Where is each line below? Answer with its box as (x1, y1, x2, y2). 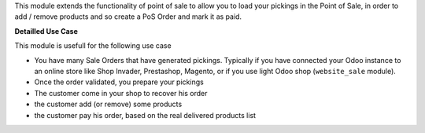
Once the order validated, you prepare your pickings (34, 77, 204, 87)
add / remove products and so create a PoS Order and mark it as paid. (14, 12, 242, 21)
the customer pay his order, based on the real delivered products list (34, 110, 256, 120)
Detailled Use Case (14, 26, 79, 35)
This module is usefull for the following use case (14, 41, 172, 50)
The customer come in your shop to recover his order (34, 88, 208, 98)
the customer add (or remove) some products (34, 99, 183, 109)
